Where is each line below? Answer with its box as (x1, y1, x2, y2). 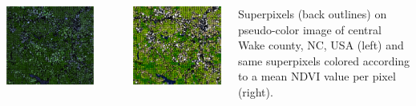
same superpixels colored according (237, 52, 410, 69)
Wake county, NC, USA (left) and (237, 37, 404, 53)
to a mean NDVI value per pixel (237, 68, 396, 84)
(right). (237, 83, 273, 100)
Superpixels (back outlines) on (237, 6, 387, 22)
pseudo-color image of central (237, 21, 382, 37)
